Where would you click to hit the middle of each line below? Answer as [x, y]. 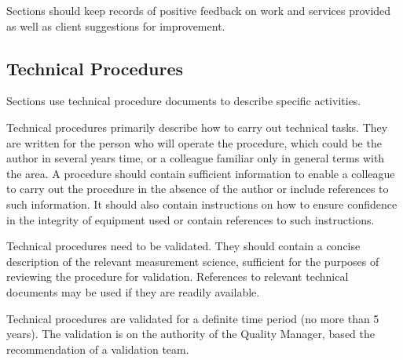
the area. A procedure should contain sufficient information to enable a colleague [201, 173]
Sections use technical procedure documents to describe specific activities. [184, 101]
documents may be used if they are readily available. [133, 291]
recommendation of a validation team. [98, 349]
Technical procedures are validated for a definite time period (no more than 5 [193, 318]
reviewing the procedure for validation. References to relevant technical [178, 276]
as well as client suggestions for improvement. [116, 25]
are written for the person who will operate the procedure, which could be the [194, 142]
